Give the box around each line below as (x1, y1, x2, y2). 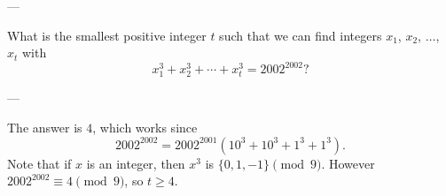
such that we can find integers (219, 26, 382, 44)
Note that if (7, 154, 72, 172)
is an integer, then (86, 154, 185, 172)
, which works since (92, 118, 198, 137)
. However (321, 154, 375, 172)
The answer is (7, 118, 82, 137)
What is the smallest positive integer (7, 26, 207, 44)
